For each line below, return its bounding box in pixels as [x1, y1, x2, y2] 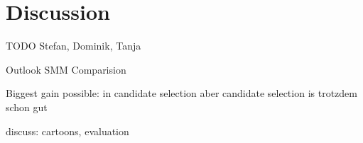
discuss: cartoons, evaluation [6, 123, 129, 138]
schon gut [6, 99, 48, 114]
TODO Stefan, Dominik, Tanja [6, 38, 141, 53]
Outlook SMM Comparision [6, 62, 126, 76]
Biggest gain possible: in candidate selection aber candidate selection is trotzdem [6, 86, 357, 101]
